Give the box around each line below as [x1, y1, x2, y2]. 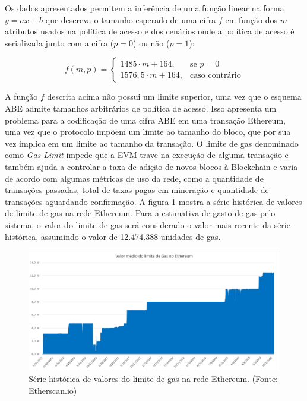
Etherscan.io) [29, 384, 77, 396]
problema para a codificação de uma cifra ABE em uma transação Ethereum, [5, 113, 286, 126]
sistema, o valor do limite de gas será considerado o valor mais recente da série [5, 218, 290, 231]
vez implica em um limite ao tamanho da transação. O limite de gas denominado [5, 137, 299, 149]
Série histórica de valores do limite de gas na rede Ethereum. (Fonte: [29, 372, 278, 384]
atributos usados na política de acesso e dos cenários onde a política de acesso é [5, 25, 295, 37]
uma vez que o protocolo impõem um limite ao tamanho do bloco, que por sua [5, 125, 291, 138]
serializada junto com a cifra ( [5, 36, 114, 49]
